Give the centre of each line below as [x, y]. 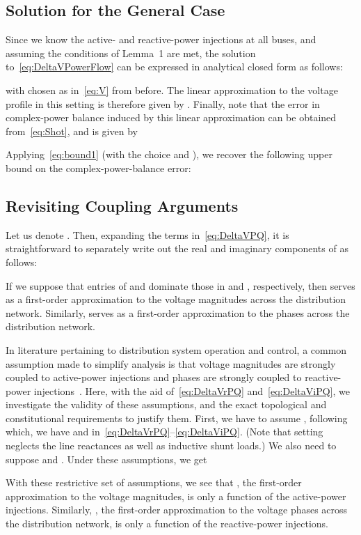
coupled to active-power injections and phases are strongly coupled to [154, 377]
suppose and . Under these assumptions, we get [106, 459]
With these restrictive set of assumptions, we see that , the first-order [154, 482]
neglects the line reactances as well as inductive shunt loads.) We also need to [171, 445]
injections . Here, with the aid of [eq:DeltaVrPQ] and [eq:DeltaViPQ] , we [192, 390]
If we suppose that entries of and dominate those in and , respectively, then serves [180, 285]
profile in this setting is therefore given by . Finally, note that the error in [163, 103]
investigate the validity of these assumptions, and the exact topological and [166, 404]
